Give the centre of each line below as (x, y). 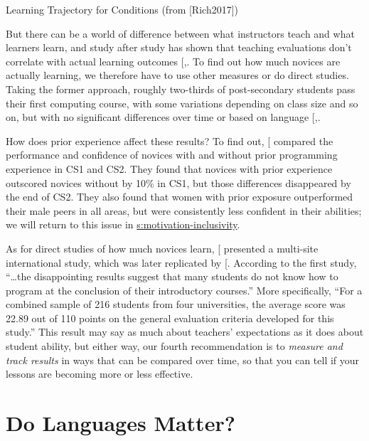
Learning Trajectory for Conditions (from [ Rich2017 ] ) (122, 9)
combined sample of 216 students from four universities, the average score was (176, 304)
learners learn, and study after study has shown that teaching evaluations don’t (179, 47)
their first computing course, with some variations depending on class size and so (182, 103)
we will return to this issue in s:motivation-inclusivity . (123, 224)
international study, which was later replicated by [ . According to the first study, (181, 262)
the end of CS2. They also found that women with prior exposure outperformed (180, 197)
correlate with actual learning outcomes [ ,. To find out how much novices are (173, 61)
